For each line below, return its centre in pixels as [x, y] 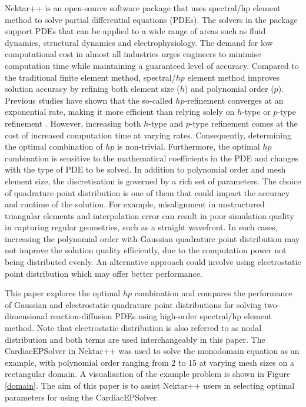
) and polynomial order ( [229, 89]
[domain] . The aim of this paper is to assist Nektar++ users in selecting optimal [150, 385]
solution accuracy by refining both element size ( [92, 89]
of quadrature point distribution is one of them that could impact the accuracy [147, 192]
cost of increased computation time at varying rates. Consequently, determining [148, 135]
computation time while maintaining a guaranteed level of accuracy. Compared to [152, 65]
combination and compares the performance [213, 293]
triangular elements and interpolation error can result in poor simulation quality [149, 215]
